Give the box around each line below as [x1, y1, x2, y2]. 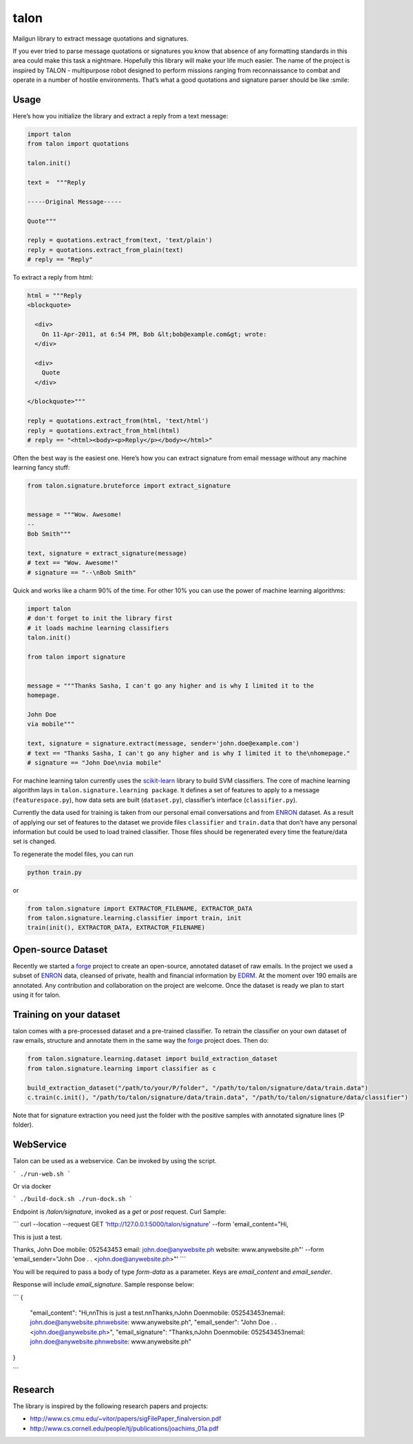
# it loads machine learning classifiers [27, 624, 169, 632]
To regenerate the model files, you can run [12, 850, 134, 858]
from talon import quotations [27, 140, 129, 148]
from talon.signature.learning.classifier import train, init [27, 914, 242, 922]
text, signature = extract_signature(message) [27, 549, 187, 557]
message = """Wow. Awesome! [27, 511, 122, 519]
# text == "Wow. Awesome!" [27, 559, 118, 567]
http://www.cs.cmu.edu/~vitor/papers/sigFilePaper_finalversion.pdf [30, 1414, 222, 1423]
